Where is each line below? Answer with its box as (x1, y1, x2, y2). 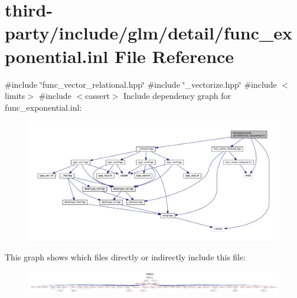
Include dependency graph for (123, 90, 231, 102)
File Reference (114, 44, 234, 68)
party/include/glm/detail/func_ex (5, 21, 292, 45)
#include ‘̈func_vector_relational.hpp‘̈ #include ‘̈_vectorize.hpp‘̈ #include (5, 78, 277, 90)
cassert (85, 90, 110, 102)
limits (5, 90, 25, 102)
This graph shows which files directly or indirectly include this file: (5, 251, 246, 263)
